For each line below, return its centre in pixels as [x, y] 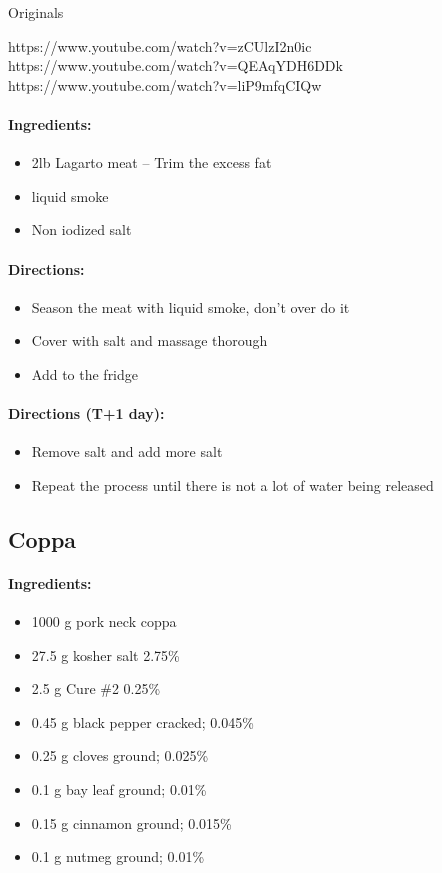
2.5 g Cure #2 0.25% [96, 688]
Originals [36, 12]
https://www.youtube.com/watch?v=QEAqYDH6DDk [175, 65]
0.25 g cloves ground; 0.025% [120, 755]
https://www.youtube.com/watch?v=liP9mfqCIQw [165, 84]
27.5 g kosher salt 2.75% [105, 654]
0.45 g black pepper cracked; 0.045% [142, 721]
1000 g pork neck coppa [104, 621]
